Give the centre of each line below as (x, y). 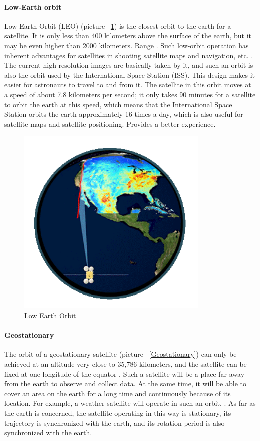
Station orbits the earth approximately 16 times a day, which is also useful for (124, 114)
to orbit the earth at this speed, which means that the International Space (118, 104)
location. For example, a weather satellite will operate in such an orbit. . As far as (130, 403)
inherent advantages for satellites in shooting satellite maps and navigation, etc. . (129, 55)
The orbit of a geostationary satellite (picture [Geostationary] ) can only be (120, 354)
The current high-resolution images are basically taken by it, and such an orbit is (129, 65)
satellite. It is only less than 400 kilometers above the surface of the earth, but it (128, 35)
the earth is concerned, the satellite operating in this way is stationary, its (118, 413)
